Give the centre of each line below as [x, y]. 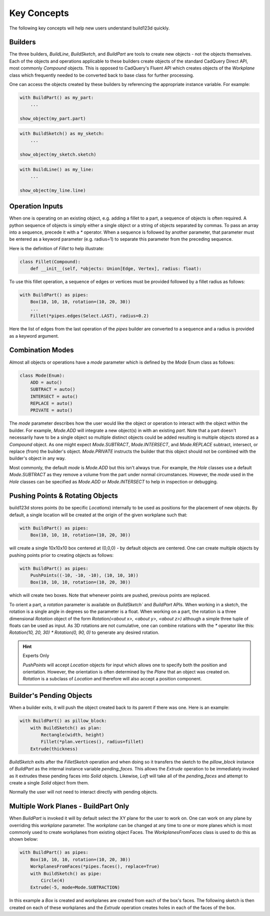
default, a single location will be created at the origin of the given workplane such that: [98, 515]
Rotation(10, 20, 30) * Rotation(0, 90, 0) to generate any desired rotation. [84, 632]
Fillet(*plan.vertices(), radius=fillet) [92, 742]
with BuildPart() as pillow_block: [63, 721]
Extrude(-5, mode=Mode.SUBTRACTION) [75, 887]
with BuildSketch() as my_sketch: [62, 133]
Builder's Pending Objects [51, 696]
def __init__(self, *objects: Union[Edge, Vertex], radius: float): [116, 269]
